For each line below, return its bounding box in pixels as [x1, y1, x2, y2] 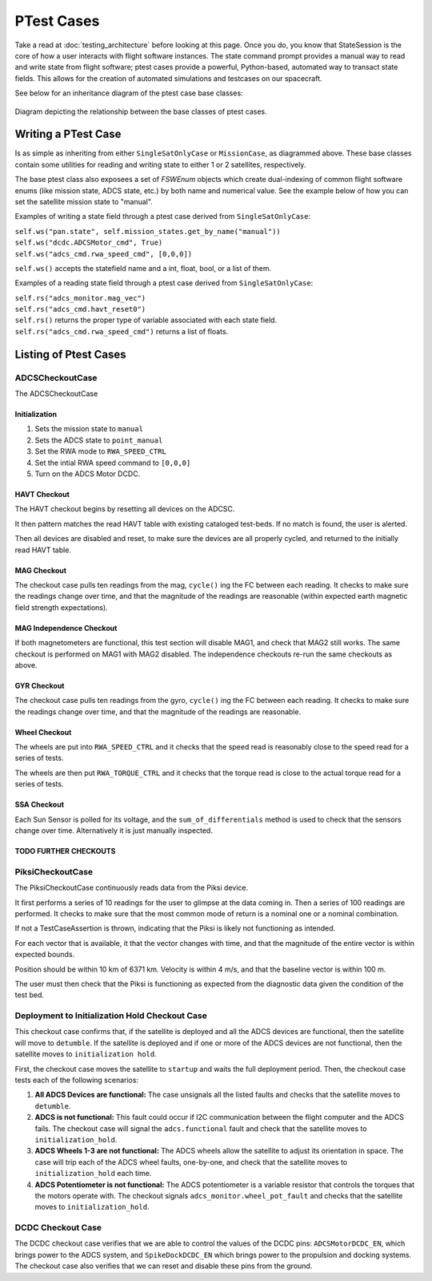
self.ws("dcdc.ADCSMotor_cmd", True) [14, 238, 163, 248]
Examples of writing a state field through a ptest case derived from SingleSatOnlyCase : [14, 212, 311, 221]
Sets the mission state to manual [34, 424, 144, 434]
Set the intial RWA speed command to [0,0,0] [34, 458, 191, 467]
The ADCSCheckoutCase [14, 389, 98, 398]
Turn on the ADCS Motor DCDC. [34, 469, 141, 479]
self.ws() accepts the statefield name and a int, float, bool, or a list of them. [14, 263, 272, 273]
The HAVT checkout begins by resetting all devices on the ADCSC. [14, 504, 235, 514]
